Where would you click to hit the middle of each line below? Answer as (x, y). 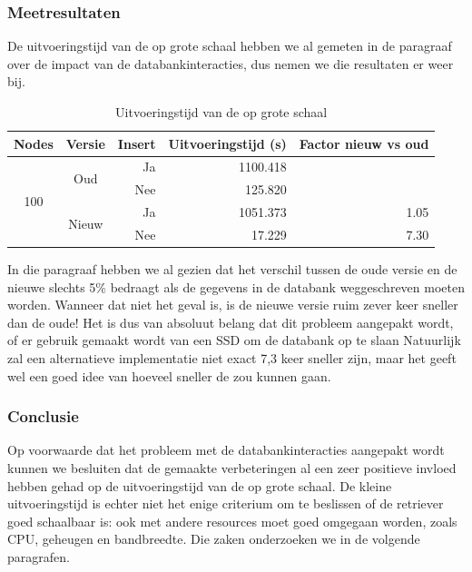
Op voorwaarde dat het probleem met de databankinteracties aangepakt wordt (226, 450)
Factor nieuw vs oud (364, 143)
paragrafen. (39, 557)
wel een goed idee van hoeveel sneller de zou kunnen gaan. (169, 375)
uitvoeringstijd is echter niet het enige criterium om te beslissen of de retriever (226, 503)
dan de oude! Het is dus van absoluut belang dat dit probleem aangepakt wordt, (231, 322)
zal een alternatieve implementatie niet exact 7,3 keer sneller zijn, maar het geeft (232, 358)
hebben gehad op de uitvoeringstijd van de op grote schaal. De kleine (200, 485)
